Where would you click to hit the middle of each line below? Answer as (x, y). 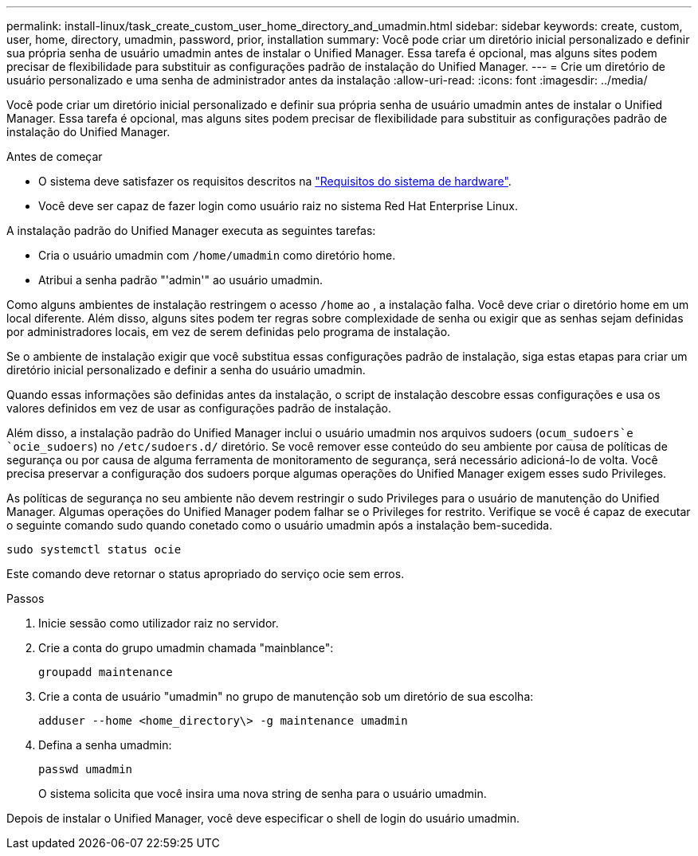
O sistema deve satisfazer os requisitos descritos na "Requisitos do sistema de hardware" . (275, 181)
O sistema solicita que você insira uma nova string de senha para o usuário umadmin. (263, 793)
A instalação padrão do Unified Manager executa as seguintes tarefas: (191, 231)
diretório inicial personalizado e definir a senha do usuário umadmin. (186, 370)
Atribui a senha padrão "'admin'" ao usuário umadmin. (181, 280)
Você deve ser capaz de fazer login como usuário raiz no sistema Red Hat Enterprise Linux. (278, 206)
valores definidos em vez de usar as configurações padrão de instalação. (199, 408)
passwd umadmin (86, 769)
